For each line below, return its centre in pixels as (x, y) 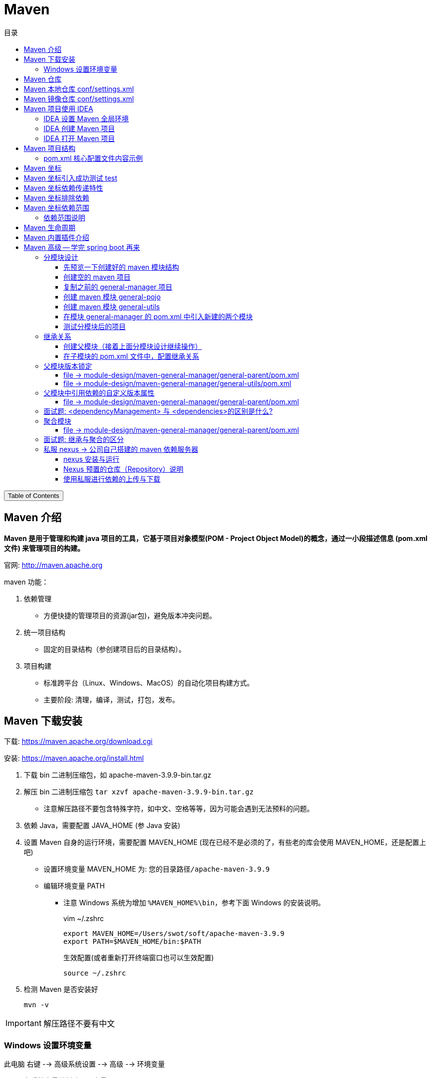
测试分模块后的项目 (95, 326)
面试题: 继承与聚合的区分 (84, 439)
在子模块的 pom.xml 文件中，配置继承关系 (131, 356)
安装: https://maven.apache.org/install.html (74, 758)
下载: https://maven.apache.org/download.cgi (78, 741)
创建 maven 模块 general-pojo (112, 296)
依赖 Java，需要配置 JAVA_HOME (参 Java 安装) (102, 826)
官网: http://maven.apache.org (53, 565)
